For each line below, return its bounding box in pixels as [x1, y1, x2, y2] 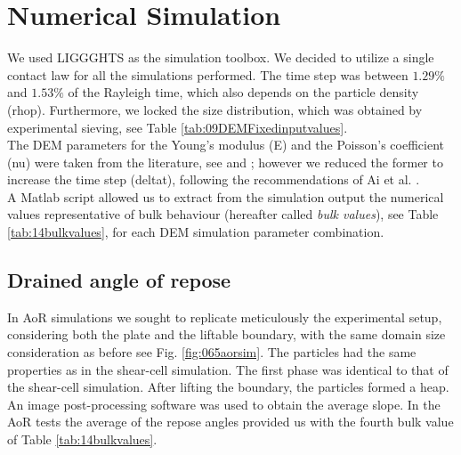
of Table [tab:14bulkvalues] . [7, 430, 158, 449]
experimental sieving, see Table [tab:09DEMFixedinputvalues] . [7, 118, 348, 136]
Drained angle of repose [7, 266, 231, 294]
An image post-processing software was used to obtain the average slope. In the [7, 394, 441, 413]
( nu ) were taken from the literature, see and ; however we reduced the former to [7, 152, 443, 171]
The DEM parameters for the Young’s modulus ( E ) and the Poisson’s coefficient [7, 135, 445, 154]
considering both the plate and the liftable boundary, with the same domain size [7, 325, 446, 344]
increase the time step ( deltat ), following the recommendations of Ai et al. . [7, 170, 420, 189]
